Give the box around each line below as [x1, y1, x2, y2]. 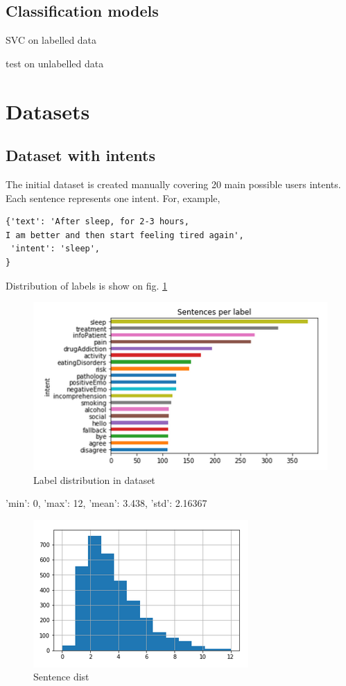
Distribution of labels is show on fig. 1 [6, 278, 168, 292]
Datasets [6, 97, 90, 125]
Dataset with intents [6, 144, 155, 166]
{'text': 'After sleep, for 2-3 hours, [6, 217, 189, 227]
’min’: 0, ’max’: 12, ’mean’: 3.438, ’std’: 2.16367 [6, 496, 207, 510]
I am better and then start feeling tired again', [6, 230, 244, 240]
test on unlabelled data [6, 56, 104, 70]
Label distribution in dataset [33, 472, 155, 487]
